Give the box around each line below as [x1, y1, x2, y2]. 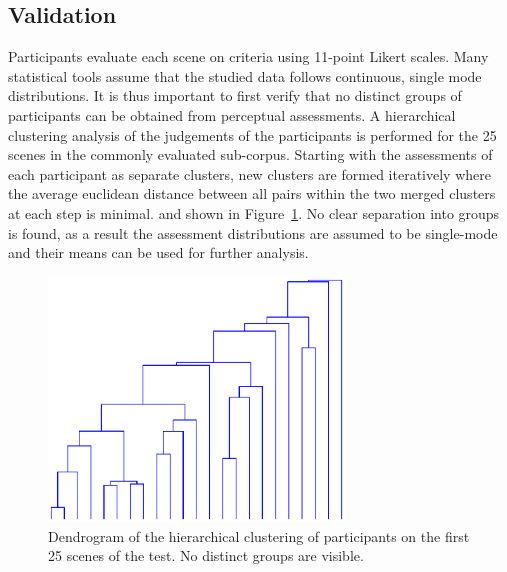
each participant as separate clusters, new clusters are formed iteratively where [8, 163, 491, 184]
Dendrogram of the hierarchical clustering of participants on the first [48, 525, 470, 546]
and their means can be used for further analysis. [8, 242, 309, 263]
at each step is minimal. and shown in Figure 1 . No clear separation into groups [8, 202, 500, 223]
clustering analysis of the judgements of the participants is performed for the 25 [8, 124, 497, 145]
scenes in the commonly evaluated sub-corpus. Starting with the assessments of [8, 144, 493, 165]
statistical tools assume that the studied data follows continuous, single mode [8, 65, 482, 86]
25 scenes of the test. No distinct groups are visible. [48, 545, 364, 566]
